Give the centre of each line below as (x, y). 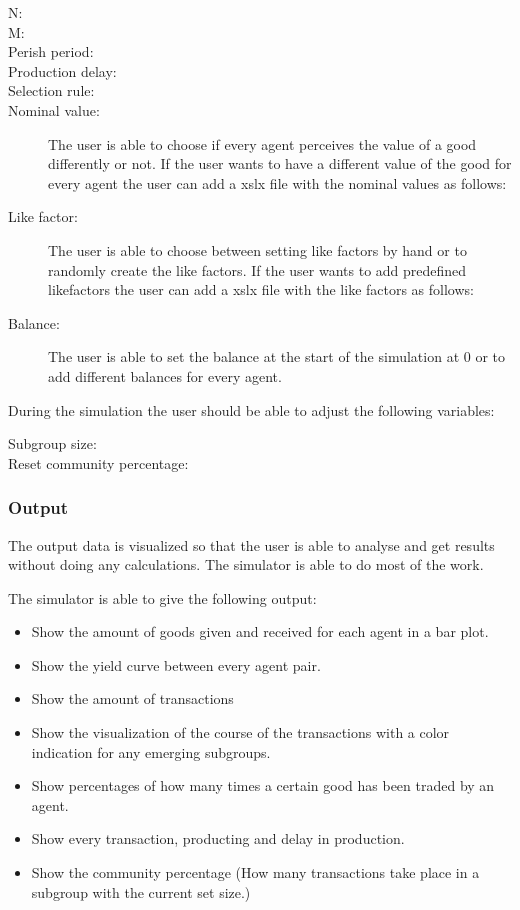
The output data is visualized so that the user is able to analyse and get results (251, 544)
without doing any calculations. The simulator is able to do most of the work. (246, 564)
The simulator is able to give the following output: (162, 597)
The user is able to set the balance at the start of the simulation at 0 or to (277, 356)
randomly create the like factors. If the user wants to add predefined (257, 269)
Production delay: (62, 70)
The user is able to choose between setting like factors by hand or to (257, 249)
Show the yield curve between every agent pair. (176, 664)
